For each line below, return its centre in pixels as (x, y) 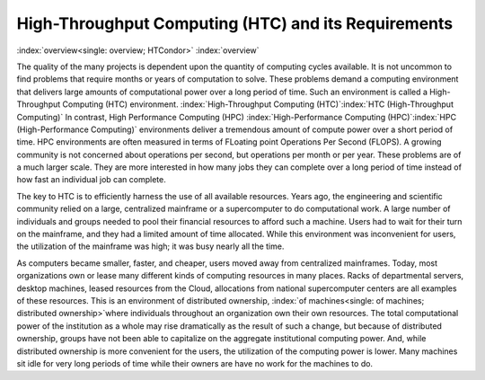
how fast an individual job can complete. (91, 180)
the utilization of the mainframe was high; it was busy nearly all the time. (150, 246)
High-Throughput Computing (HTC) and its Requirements (235, 23)
